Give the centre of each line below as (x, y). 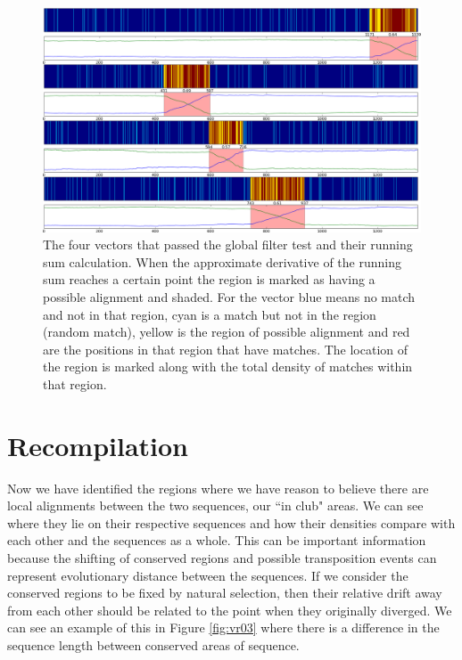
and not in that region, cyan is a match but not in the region (210, 314)
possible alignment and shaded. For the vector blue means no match (229, 296)
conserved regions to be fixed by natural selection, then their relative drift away (225, 593)
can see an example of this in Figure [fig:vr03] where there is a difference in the (223, 627)
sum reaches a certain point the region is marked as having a (209, 279)
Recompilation (98, 445)
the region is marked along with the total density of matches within (228, 367)
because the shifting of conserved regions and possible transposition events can (222, 558)
